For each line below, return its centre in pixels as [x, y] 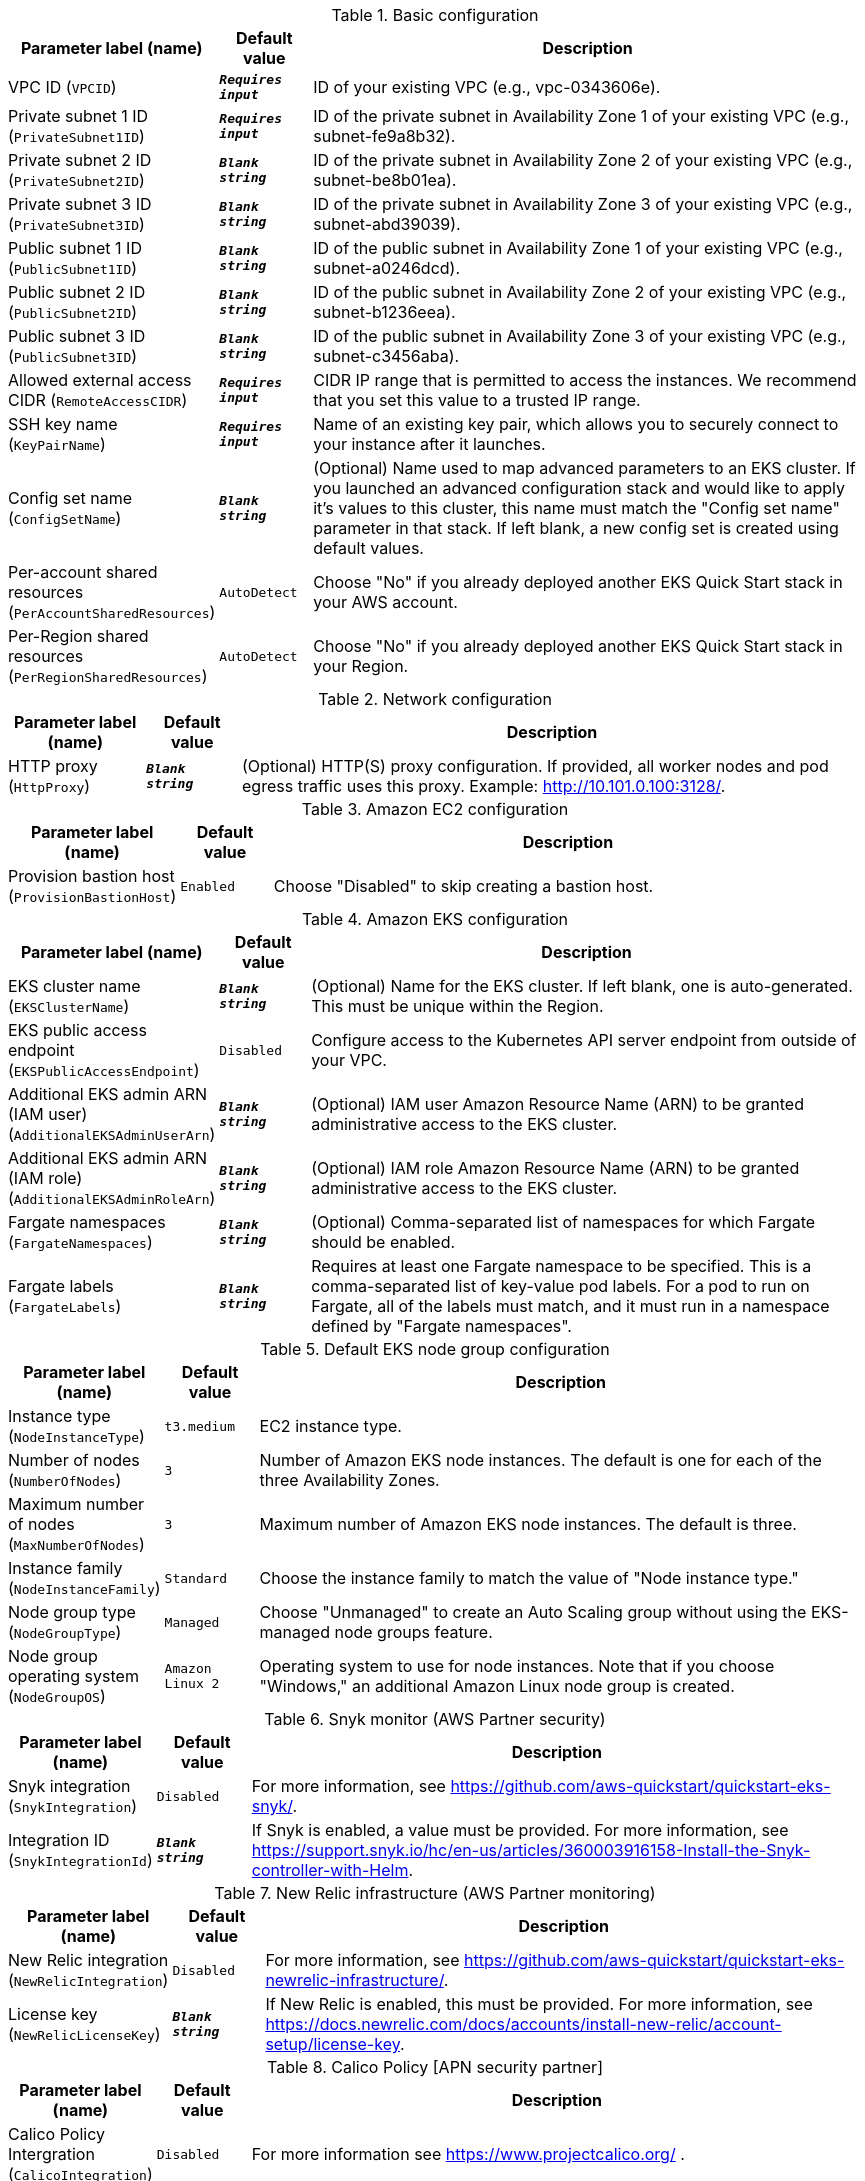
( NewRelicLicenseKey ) [84, 2034]
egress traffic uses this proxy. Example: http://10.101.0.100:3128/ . [484, 786]
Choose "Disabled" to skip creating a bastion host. [463, 886]
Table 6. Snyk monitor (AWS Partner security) [435, 1719]
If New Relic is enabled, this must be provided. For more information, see [539, 2004]
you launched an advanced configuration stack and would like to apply [579, 488]
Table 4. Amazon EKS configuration [435, 919]
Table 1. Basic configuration [435, 15]
